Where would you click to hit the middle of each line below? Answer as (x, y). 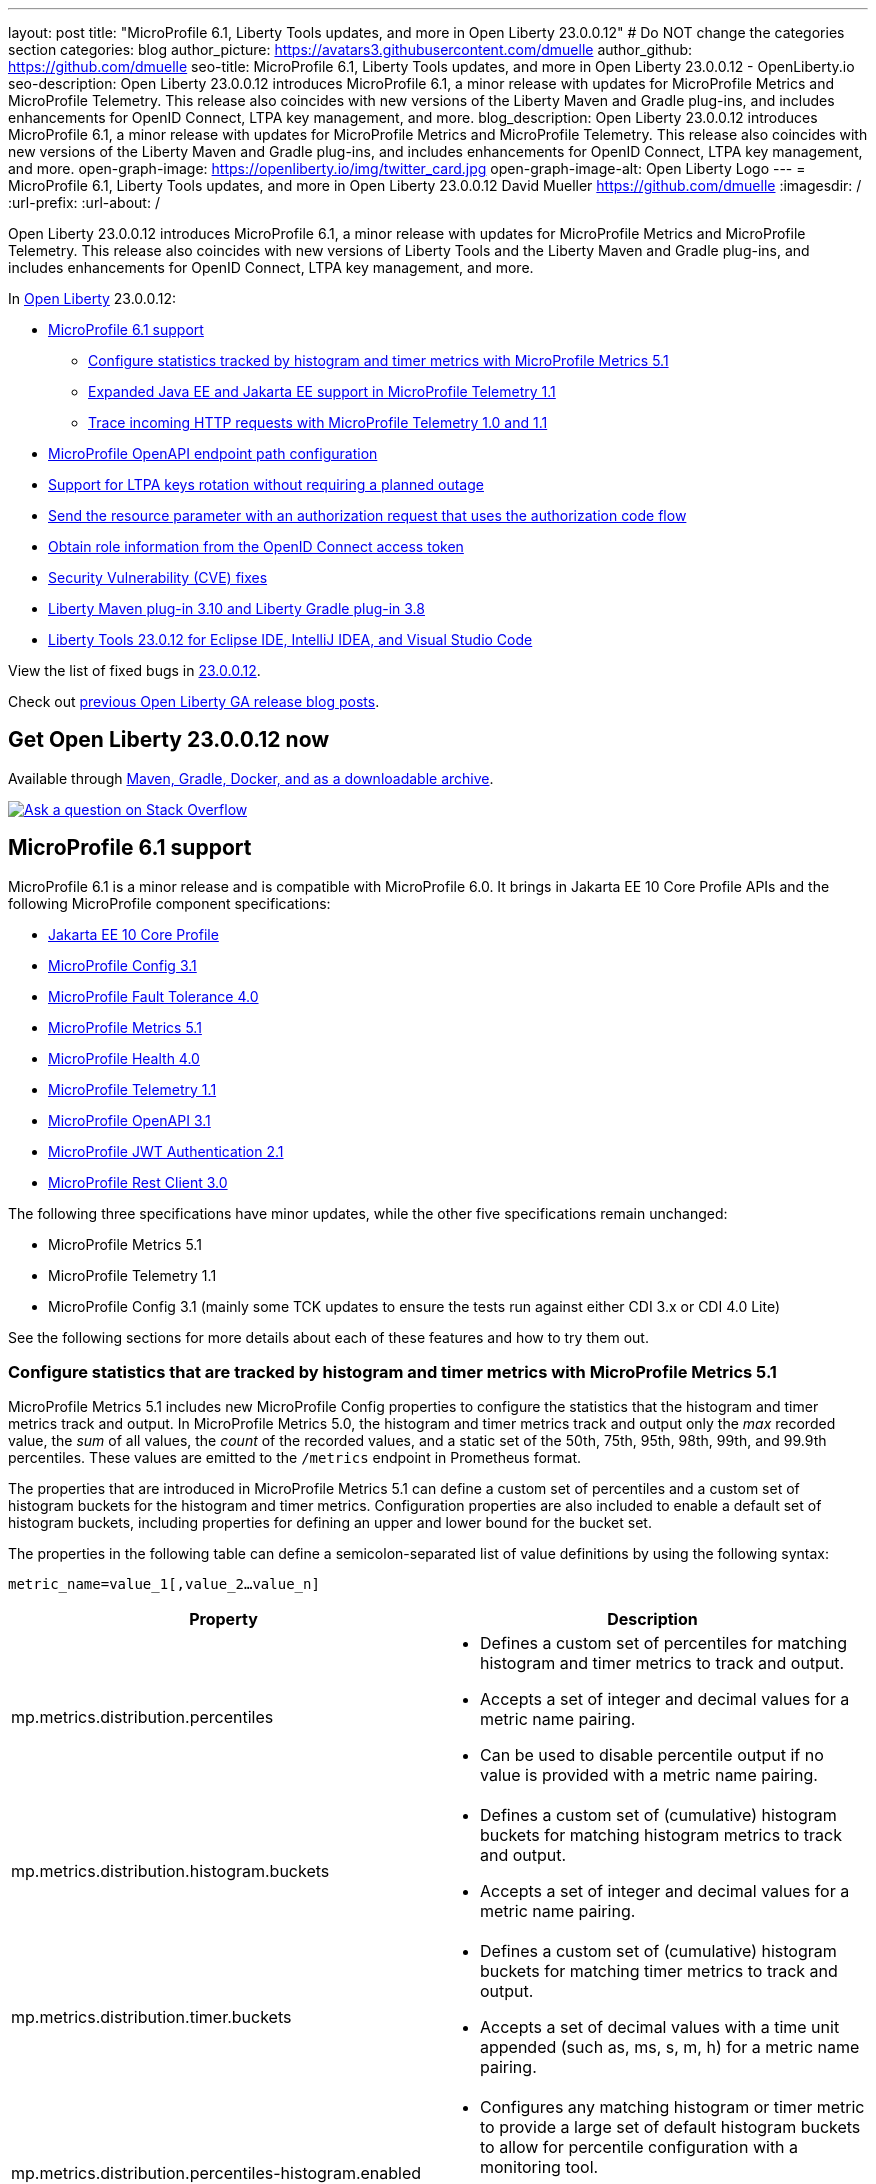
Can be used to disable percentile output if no (652, 1755)
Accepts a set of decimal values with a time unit (660, 2027)
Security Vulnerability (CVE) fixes (158, 577)
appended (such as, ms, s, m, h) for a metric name (670, 2047)
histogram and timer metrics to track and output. (662, 1663)
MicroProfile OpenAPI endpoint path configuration (213, 453)
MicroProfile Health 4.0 (124, 1058)
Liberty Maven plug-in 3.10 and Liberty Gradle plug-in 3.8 (236, 608)
